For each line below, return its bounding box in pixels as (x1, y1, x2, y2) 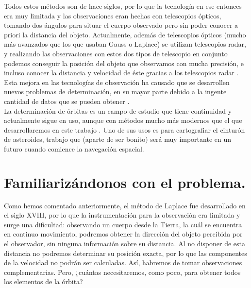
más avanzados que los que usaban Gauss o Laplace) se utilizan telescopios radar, (4, 39, 246, 49)
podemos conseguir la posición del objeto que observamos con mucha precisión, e (4, 58, 244, 68)
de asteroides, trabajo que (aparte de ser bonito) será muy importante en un (4, 134, 231, 144)
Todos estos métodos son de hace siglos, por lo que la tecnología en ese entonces (4, 1, 242, 11)
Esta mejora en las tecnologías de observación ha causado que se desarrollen (4, 77, 230, 87)
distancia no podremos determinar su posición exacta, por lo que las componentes (4, 248, 247, 258)
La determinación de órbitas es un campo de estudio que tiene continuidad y (4, 105, 232, 116)
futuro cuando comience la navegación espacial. (4, 143, 144, 153)
